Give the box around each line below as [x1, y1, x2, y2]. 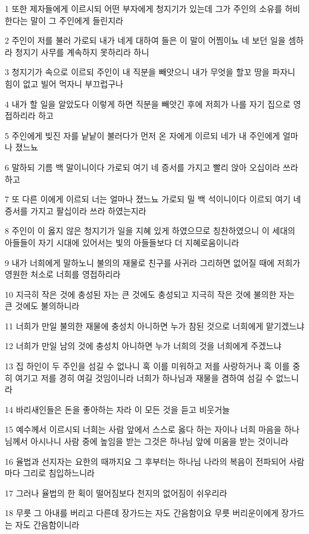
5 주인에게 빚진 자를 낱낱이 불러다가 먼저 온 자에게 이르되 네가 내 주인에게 [5, 129, 280, 141]
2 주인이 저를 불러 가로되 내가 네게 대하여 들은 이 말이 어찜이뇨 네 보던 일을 [5, 34, 286, 47]
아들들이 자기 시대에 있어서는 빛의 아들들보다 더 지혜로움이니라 [5, 236, 239, 248]
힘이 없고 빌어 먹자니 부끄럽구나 [5, 77, 123, 89]
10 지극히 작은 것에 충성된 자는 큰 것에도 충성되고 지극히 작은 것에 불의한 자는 [5, 288, 295, 300]
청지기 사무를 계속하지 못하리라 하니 [15, 45, 149, 58]
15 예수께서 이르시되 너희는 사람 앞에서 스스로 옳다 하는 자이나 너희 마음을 [5, 423, 282, 436]
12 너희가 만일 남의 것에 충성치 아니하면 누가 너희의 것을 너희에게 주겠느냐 [5, 339, 282, 352]
